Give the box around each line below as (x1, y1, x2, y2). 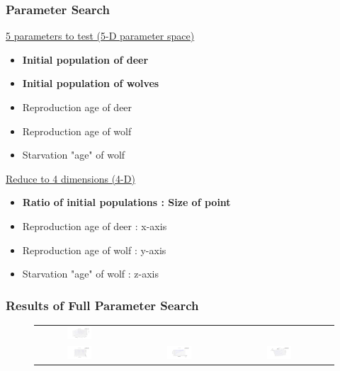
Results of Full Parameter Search (6, 296, 199, 314)
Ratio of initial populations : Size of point (22, 195, 231, 210)
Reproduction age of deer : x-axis (22, 218, 167, 233)
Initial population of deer (22, 52, 149, 67)
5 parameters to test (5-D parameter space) (6, 28, 195, 43)
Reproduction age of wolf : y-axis (22, 242, 166, 257)
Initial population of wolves (22, 76, 159, 91)
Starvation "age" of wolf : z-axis (22, 266, 159, 281)
